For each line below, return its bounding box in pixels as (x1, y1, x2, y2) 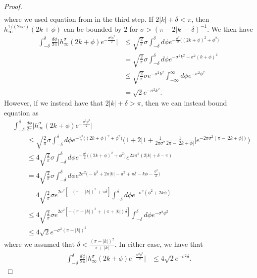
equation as (4, 107, 39, 117)
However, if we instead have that (4, 98, 103, 108)
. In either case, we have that (114, 238, 203, 249)
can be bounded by (63, 23, 122, 34)
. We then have (207, 23, 253, 34)
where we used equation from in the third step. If (4, 14, 154, 24)
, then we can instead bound (141, 98, 227, 108)
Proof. (4, 1, 22, 11)
